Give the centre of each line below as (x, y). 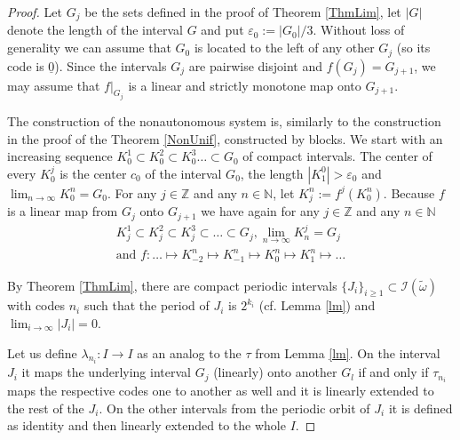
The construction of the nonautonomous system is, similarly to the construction (224, 120)
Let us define (42, 352)
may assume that (54, 85)
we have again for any (260, 211)
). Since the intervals (111, 65)
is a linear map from (63, 211)
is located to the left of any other (284, 48)
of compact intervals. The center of (337, 156)
